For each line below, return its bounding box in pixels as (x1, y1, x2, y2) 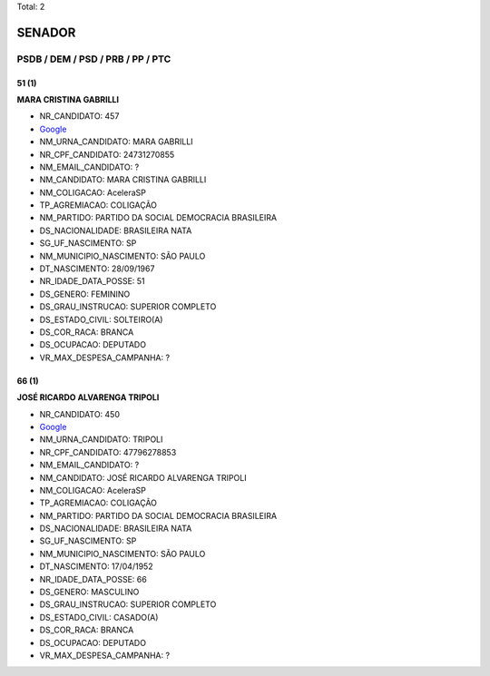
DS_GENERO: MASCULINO (39, 586, 140, 598)
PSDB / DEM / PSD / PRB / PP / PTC (16, 53, 171, 65)
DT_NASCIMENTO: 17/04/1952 (39, 561, 153, 572)
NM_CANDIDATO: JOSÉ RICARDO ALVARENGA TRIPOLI (39, 472, 247, 483)
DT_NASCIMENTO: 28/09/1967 (39, 263, 155, 274)
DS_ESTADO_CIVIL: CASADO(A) (39, 612, 159, 622)
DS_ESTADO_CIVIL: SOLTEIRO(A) (39, 314, 163, 325)
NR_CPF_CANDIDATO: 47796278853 (39, 446, 177, 457)
